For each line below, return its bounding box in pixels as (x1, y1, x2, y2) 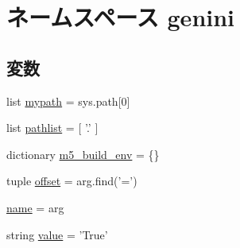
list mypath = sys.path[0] (6, 92, 130, 109)
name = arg (6, 199, 64, 215)
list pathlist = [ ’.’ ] (6, 119, 99, 136)
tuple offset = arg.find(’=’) (6, 172, 137, 189)
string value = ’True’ (6, 226, 108, 242)
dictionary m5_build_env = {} (6, 145, 160, 162)
